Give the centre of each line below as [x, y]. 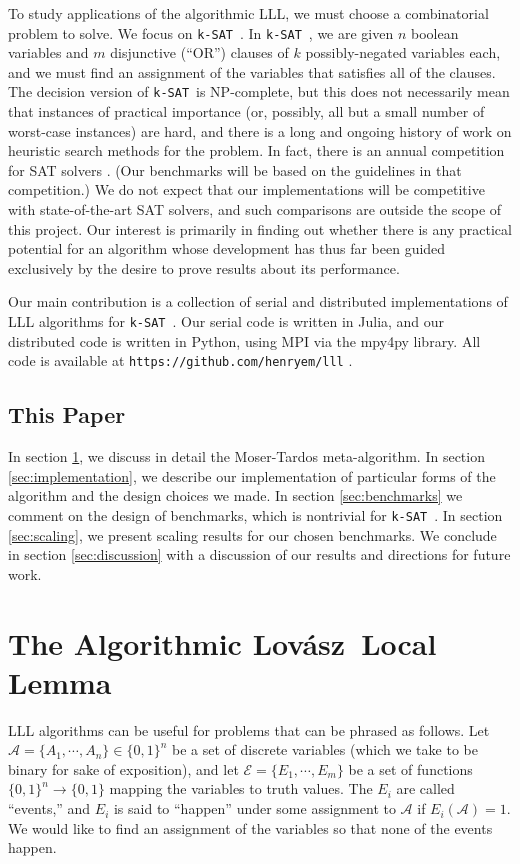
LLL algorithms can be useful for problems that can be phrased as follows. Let [249, 729]
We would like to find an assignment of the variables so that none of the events [250, 827]
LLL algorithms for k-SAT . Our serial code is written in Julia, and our [226, 321]
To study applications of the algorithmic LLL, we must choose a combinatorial [248, 13]
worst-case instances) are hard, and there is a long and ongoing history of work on [260, 130]
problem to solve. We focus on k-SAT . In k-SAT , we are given [201, 32]
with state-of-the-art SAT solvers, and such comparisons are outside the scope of [255, 209]
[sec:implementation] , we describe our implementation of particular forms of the [252, 475]
